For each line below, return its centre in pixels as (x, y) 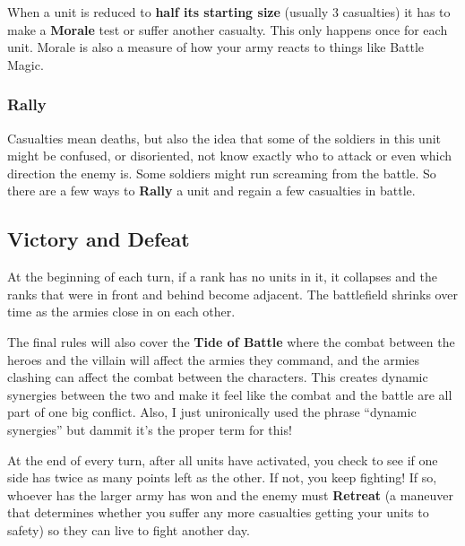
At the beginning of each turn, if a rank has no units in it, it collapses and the (222, 277)
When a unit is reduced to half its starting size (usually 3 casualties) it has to (229, 12)
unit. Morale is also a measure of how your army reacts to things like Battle (216, 47)
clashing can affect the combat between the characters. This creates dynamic (218, 377)
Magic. (26, 64)
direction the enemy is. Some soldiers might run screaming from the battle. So (222, 173)
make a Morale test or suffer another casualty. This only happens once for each (228, 29)
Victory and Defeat (99, 239)
